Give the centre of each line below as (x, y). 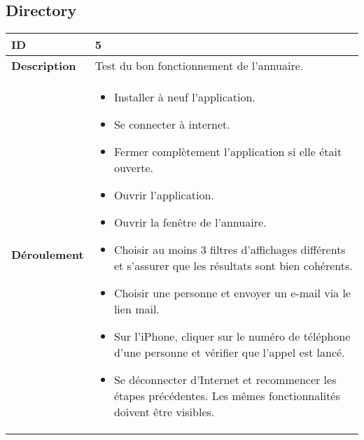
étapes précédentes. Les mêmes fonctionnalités (227, 396)
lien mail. (136, 309)
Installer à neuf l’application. (184, 97)
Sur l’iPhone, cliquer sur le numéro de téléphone (232, 336)
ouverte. (133, 168)
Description (44, 66)
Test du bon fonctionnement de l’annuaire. (199, 66)
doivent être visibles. (164, 412)
